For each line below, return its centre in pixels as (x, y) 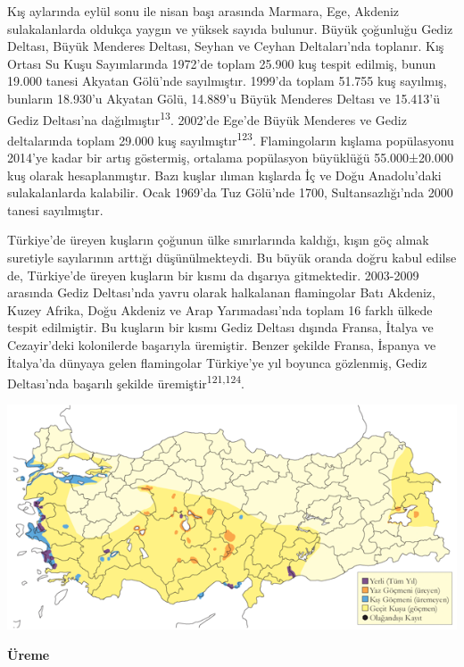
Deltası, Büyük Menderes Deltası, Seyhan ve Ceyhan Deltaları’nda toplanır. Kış (226, 46)
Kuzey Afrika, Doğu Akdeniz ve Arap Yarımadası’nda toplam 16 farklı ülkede (220, 309)
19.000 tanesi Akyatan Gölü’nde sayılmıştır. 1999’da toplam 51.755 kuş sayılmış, (227, 81)
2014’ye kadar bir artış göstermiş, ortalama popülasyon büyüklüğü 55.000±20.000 (230, 158)
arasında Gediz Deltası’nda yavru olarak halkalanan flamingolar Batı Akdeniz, (221, 292)
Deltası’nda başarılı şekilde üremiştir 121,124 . (126, 382)
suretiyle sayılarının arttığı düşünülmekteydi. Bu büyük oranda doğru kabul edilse (232, 258)
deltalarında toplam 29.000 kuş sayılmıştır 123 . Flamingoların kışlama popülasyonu (231, 138)
